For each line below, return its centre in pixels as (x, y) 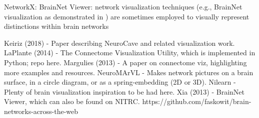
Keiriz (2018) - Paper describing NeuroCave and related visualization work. (119, 43)
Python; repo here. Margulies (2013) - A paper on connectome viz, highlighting (125, 62)
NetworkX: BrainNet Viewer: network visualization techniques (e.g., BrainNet (123, 6)
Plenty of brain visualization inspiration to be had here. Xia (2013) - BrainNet (124, 91)
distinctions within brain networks (56, 26)
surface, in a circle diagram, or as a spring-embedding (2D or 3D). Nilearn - (120, 82)
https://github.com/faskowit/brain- (197, 101)
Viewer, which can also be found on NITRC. (72, 101)
